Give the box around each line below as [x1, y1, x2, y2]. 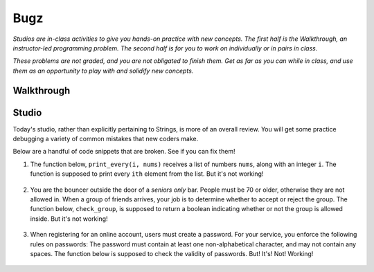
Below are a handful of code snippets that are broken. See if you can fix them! [12, 147, 235, 156]
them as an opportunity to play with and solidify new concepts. [12, 66, 194, 75]
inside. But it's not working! [30, 215, 108, 223]
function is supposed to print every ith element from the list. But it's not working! [30, 170, 264, 178]
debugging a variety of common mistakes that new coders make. [12, 135, 199, 143]
